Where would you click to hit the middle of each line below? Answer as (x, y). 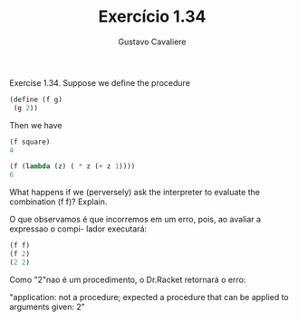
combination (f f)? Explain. (58, 202)
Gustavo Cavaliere (152, 42)
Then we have (36, 125)
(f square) (30, 142)
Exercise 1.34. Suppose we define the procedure (100, 82)
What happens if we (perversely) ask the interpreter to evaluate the (135, 193)
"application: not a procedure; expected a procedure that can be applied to (149, 297)
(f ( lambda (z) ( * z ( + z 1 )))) (72, 166)
